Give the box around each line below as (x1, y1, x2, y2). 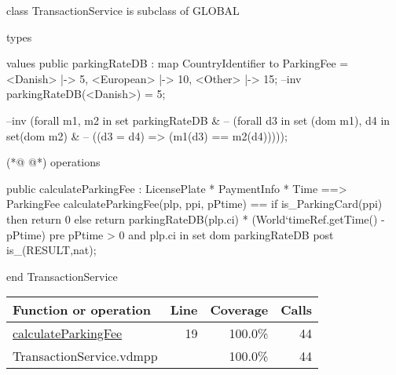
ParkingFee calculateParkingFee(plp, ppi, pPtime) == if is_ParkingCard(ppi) (6, 195, 383, 212)
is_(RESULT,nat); (6, 242, 97, 258)
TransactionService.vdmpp (13, 347, 158, 366)
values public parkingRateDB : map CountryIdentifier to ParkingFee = (6, 55, 349, 71)
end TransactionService (6, 268, 118, 284)
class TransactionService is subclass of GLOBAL (6, 2, 240, 18)
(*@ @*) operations (6, 154, 101, 170)
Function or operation (13, 300, 151, 319)
